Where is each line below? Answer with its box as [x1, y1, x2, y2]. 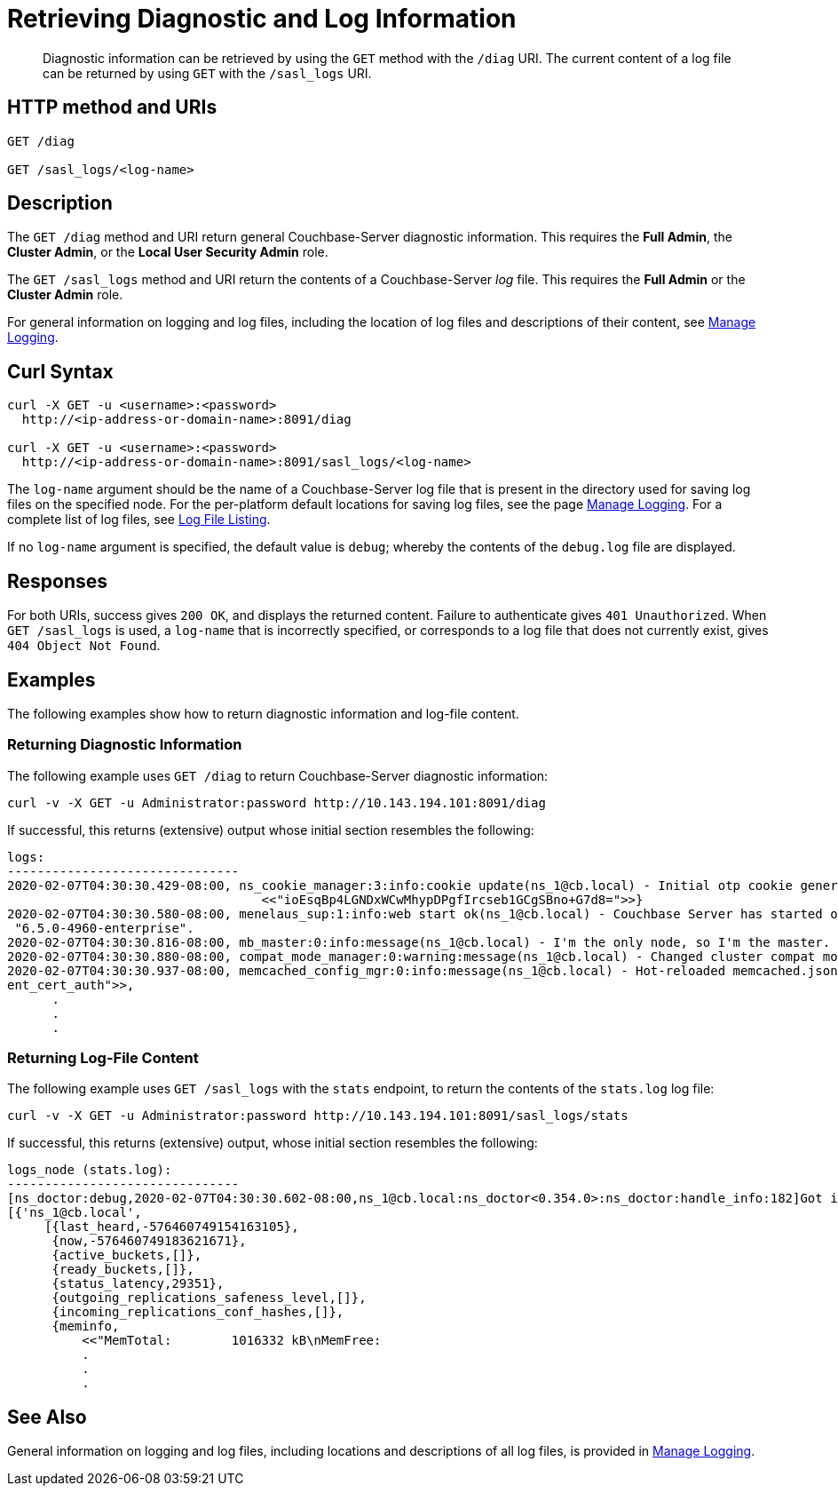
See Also [7, 1405, 87, 1428]
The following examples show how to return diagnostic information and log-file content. [7, 705, 519, 721]
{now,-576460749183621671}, [51, 1234, 247, 1249]
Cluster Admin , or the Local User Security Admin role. [7, 244, 328, 260]
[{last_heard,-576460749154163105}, [44, 1219, 299, 1235]
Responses [7, 569, 108, 592]
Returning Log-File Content [7, 1049, 199, 1068]
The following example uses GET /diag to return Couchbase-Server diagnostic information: [7, 767, 549, 783]
